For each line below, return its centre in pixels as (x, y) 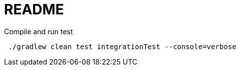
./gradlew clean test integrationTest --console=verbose (122, 46)
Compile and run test (39, 31)
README (34, 9)
